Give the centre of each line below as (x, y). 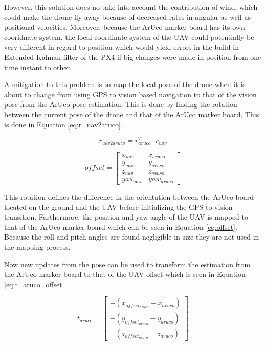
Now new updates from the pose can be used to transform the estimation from (127, 264)
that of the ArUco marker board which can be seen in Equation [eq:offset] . (121, 227)
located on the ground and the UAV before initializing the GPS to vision (118, 207)
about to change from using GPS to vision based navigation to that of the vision (130, 94)
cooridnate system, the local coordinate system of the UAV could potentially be (129, 37)
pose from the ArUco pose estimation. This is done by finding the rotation (121, 104)
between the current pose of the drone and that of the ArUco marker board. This (132, 114)
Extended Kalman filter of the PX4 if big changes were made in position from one (133, 57)
